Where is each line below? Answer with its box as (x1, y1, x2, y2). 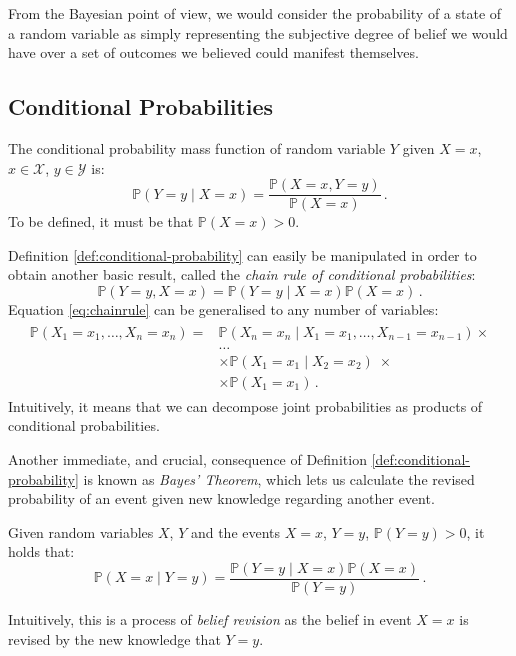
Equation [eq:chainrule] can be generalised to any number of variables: (8, 299, 439, 320)
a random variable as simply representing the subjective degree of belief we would (8, 22, 508, 43)
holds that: (8, 541, 75, 562)
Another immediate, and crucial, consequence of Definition (8, 448, 367, 469)
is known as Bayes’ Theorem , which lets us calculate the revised (83, 468, 475, 489)
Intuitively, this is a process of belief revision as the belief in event (8, 608, 412, 629)
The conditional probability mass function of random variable (8, 137, 386, 158)
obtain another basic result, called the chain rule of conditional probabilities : (8, 264, 476, 285)
